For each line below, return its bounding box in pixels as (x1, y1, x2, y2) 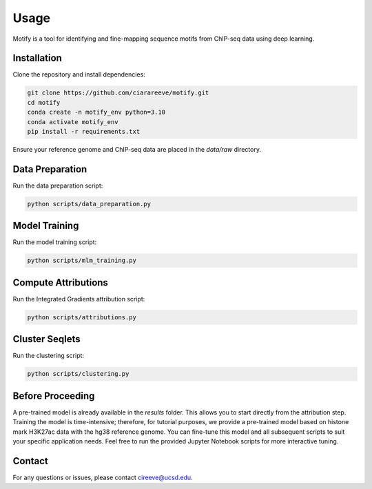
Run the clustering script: (12, 352, 85, 360)
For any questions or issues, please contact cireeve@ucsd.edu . (12, 473, 193, 481)
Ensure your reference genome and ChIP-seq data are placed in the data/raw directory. (12, 145, 262, 153)
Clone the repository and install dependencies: (12, 70, 146, 79)
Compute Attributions (12, 277, 108, 288)
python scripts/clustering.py (27, 370, 130, 378)
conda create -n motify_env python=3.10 (27, 108, 165, 117)
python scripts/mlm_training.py (27, 257, 137, 265)
